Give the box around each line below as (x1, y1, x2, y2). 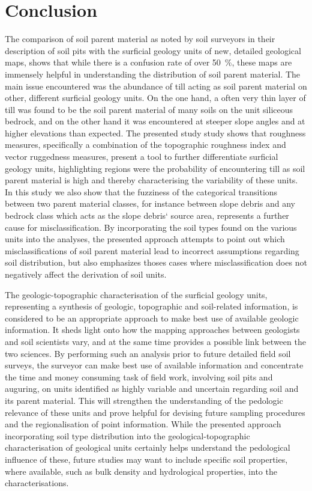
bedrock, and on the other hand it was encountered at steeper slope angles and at (5, 115, 305, 127)
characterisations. (5, 477, 69, 489)
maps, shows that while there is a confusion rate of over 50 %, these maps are (5, 56, 292, 69)
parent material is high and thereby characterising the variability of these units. (5, 174, 298, 186)
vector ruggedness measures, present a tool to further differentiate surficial (5, 150, 278, 163)
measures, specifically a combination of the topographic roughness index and (5, 138, 286, 151)
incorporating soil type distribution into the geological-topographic (5, 429, 250, 442)
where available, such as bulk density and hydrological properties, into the (5, 465, 277, 477)
